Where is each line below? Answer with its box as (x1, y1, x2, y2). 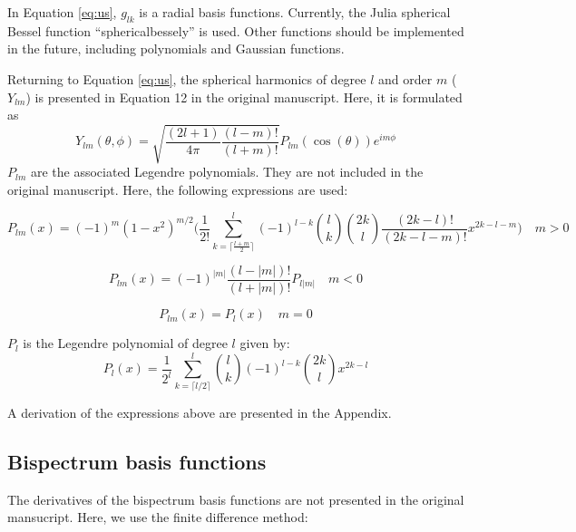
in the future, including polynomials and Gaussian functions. (7, 39, 345, 58)
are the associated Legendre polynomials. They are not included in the (30, 162, 424, 181)
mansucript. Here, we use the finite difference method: (7, 508, 308, 527)
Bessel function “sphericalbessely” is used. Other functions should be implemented (7, 21, 464, 40)
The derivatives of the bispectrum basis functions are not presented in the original (7, 489, 464, 508)
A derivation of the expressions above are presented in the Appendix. (7, 402, 392, 421)
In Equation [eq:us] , (7, 3, 117, 21)
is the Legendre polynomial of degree (23, 334, 228, 353)
